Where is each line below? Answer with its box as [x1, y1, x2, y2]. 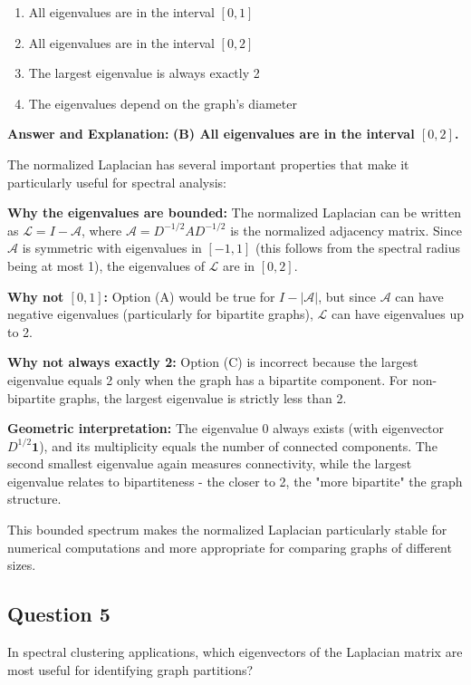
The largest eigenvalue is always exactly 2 [28, 63, 260, 82]
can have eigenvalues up [332, 304, 464, 323]
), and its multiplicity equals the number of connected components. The [39, 436, 437, 455]
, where [81, 220, 122, 239]
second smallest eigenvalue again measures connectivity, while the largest [7, 454, 412, 473]
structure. [7, 489, 62, 508]
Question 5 [7, 600, 111, 628]
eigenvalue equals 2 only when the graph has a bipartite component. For [7, 370, 409, 389]
